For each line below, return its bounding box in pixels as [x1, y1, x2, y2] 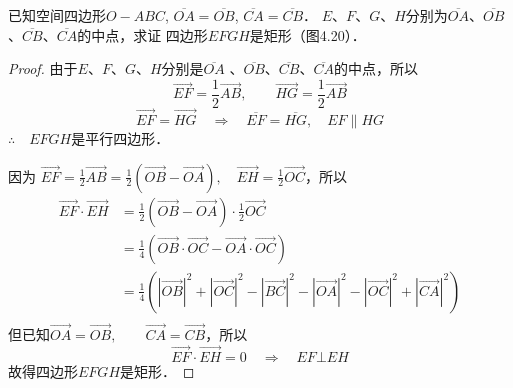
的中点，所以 [333, 58, 418, 79]
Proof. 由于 [8, 58, 78, 79]
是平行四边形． [71, 128, 170, 149]
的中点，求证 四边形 [77, 24, 208, 45]
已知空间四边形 [8, 5, 106, 25]
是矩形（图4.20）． [249, 24, 366, 45]
